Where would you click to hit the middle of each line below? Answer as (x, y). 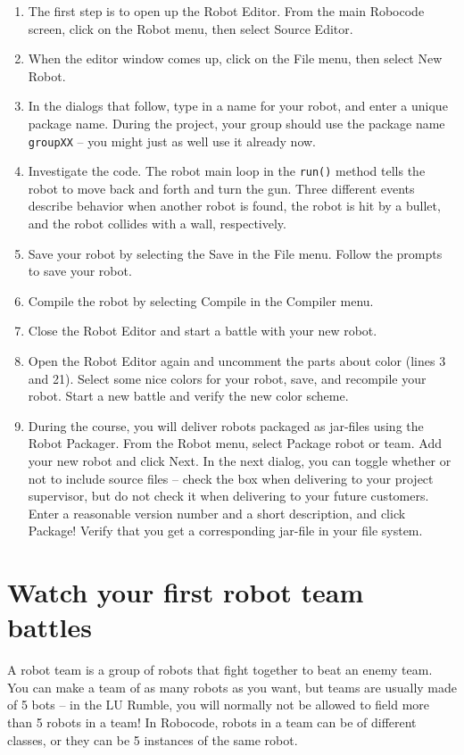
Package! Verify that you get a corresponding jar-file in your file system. (225, 531)
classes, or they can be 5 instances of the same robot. (153, 739)
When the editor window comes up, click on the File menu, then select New (235, 58)
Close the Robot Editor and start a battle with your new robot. (203, 331)
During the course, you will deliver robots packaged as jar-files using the (226, 425)
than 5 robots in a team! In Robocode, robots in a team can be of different (212, 722)
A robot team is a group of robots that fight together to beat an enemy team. (220, 670)
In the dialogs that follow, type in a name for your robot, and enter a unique (238, 106)
